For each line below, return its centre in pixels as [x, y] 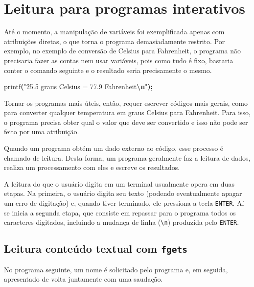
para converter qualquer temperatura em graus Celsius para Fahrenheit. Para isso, [127, 112]
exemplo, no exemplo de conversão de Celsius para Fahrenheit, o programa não [122, 51]
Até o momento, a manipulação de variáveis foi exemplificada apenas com [114, 32]
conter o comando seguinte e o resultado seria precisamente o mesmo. [108, 70]
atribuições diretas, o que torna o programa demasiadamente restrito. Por [115, 41]
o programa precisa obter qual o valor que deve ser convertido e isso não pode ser [126, 122]
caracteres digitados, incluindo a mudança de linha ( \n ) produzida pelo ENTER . [122, 222]
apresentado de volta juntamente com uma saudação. [83, 279]
